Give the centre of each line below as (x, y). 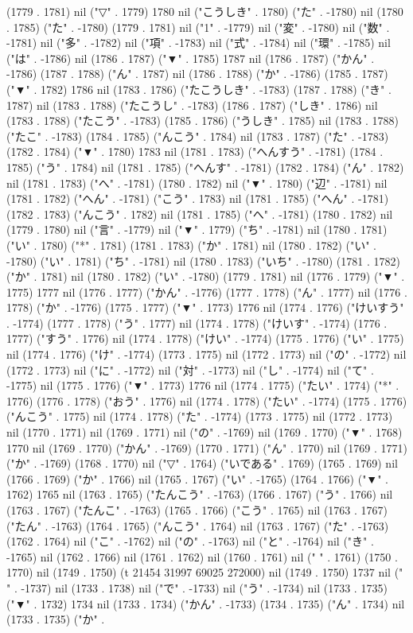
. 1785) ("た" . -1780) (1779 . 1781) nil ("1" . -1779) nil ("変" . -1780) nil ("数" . (198, 27)
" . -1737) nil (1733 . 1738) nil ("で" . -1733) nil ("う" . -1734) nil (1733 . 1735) (197, 587)
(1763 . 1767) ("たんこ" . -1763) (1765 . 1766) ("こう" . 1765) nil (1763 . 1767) (197, 510)
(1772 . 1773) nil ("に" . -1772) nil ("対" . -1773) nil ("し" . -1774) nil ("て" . (190, 369)
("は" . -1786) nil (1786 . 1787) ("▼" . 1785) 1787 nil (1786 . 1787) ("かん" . (191, 58)
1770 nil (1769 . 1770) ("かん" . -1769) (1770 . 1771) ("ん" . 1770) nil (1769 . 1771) (207, 447)
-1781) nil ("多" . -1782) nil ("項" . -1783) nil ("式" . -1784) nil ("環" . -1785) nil (199, 43)
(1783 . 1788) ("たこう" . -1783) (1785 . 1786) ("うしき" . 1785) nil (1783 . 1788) (203, 120)
